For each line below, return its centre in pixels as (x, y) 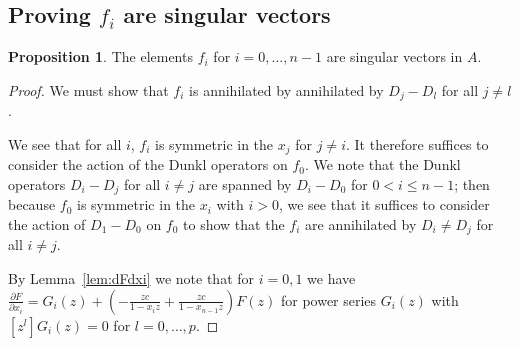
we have (331, 277)
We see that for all (65, 143)
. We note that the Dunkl (382, 164)
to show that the (234, 223)
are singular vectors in (394, 56)
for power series (328, 299)
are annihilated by (361, 223)
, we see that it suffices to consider (384, 204)
